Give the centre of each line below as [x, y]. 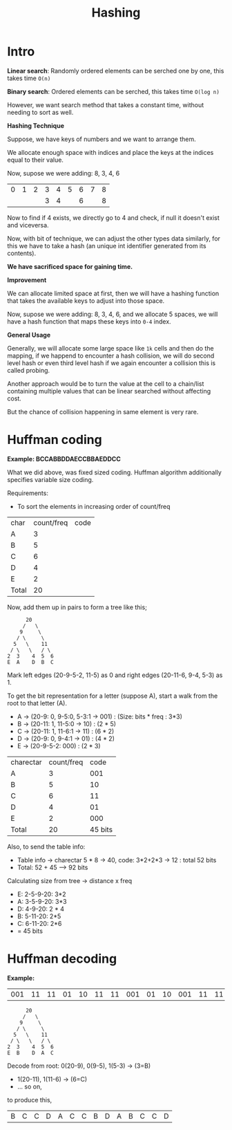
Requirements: [28, 493]
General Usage [29, 335]
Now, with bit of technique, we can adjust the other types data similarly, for [114, 238]
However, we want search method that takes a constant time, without [106, 104]
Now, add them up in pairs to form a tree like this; [77, 607]
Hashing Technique [36, 125]
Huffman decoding [62, 959]
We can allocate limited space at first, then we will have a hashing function [113, 293]
